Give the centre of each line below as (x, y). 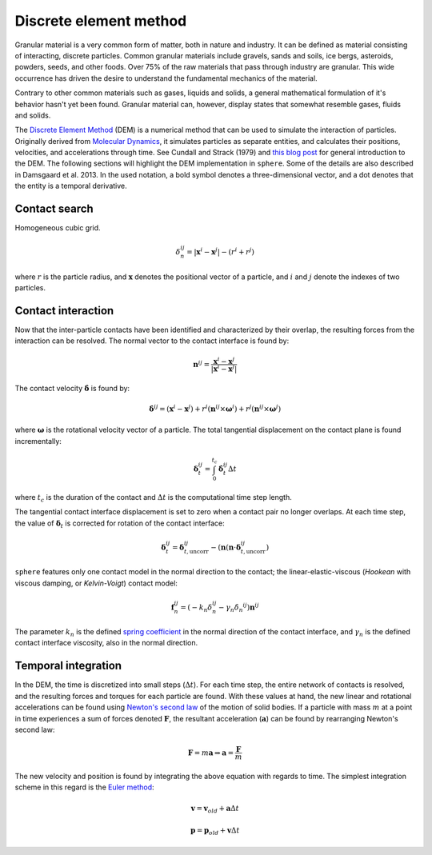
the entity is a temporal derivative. (71, 186)
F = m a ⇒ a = (211, 753)
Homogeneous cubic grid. (58, 228)
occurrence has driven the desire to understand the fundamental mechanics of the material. (166, 78)
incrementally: (38, 441)
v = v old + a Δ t (215, 809)
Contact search (54, 209)
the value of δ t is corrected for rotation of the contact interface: (120, 524)
